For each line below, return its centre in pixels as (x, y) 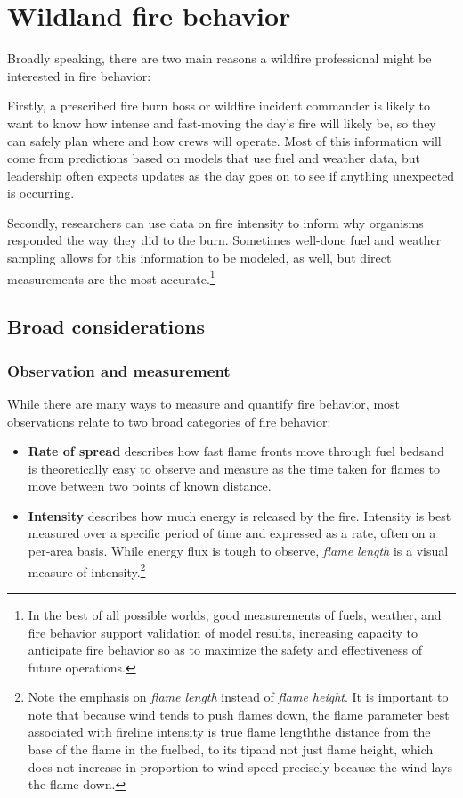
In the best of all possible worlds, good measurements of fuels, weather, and (235, 614)
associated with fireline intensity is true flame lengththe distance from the (229, 732)
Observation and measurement (119, 370)
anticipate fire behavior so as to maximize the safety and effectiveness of (225, 650)
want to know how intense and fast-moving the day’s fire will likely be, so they (222, 122)
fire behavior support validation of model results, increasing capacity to (223, 632)
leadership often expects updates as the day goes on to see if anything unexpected (231, 175)
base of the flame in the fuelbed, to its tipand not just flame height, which (231, 749)
